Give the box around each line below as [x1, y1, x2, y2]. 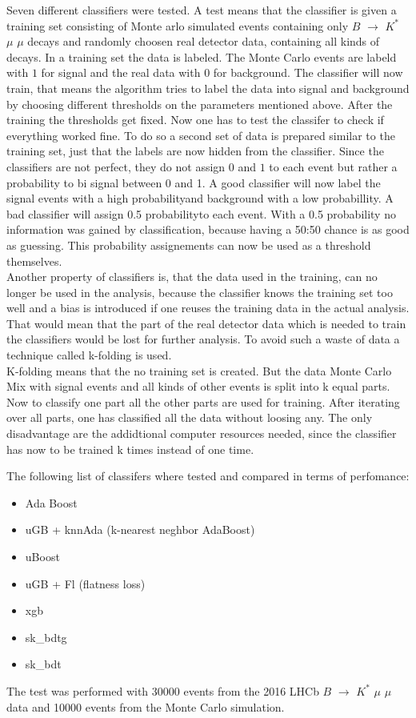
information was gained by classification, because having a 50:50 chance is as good [6, 221, 410, 238]
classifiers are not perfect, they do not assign [6, 158, 226, 174]
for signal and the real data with [41, 64, 201, 81]
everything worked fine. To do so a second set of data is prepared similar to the [6, 126, 395, 143]
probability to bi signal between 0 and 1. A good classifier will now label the [6, 174, 381, 191]
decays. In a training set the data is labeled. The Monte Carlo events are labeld [6, 48, 397, 65]
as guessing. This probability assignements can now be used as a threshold [6, 236, 371, 253]
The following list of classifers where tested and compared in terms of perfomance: [6, 467, 410, 484]
